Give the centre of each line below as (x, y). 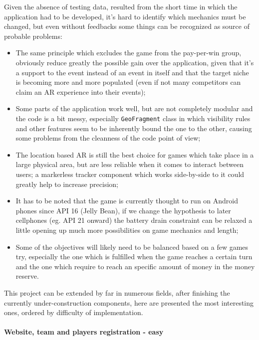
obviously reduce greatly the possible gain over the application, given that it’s (135, 62)
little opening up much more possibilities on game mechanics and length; (127, 230)
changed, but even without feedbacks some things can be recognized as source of (127, 26)
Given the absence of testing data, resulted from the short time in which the (121, 6)
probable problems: (33, 36)
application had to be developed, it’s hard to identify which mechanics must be (125, 16)
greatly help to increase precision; (67, 184)
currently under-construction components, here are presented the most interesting (129, 302)
